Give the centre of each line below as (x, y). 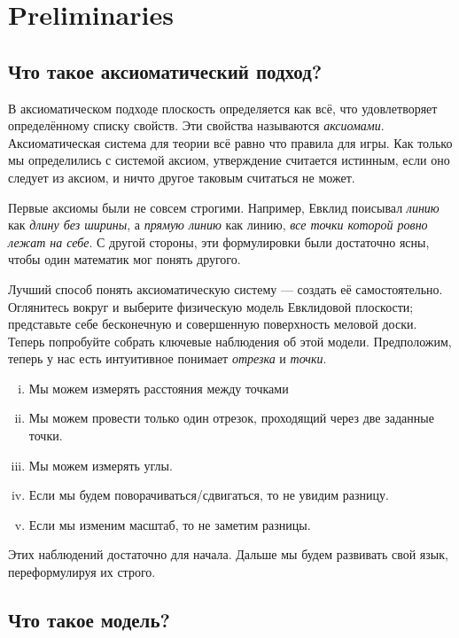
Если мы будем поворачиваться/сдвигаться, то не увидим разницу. (209, 495)
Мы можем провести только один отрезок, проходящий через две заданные (231, 418)
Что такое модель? (89, 620)
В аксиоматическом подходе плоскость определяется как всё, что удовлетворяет (223, 108)
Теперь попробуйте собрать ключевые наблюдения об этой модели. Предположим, (230, 341)
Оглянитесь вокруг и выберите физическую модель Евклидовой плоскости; (211, 306)
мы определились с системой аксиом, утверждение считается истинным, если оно (229, 160)
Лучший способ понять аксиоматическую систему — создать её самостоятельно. (226, 288)
